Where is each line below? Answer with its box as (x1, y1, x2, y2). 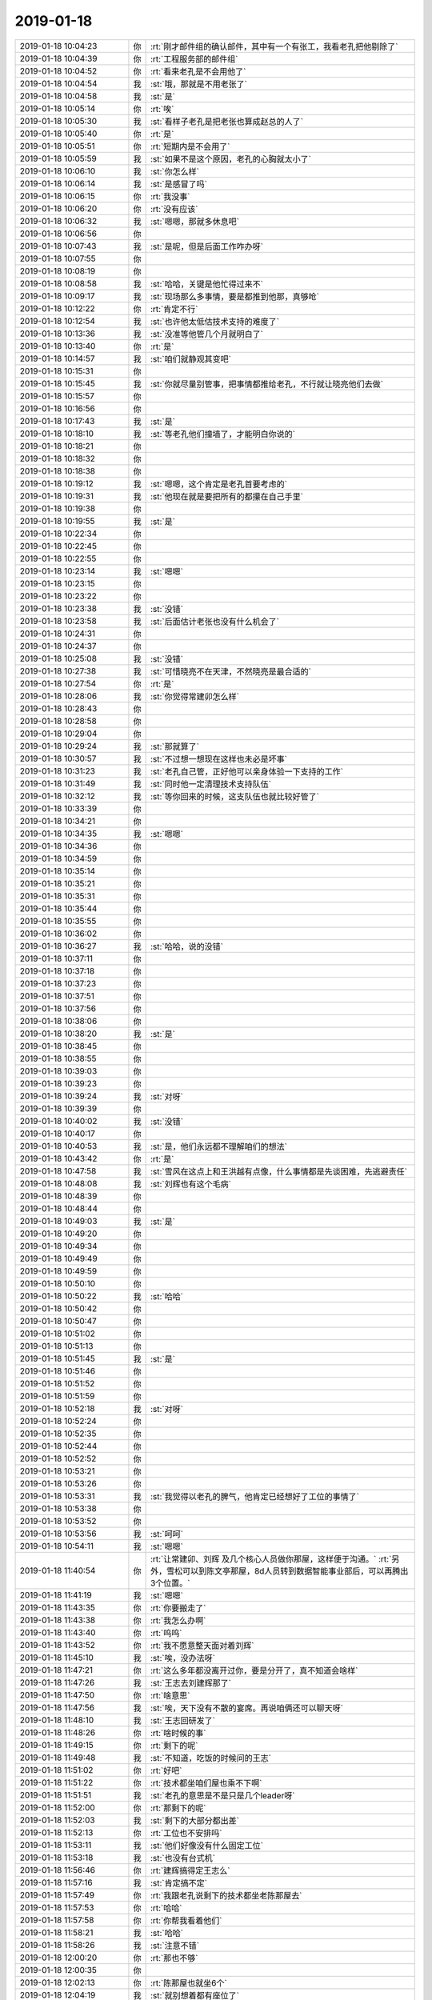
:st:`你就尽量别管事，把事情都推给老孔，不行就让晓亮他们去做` (150, 378, 384, 390)
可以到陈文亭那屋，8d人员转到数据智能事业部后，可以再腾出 (182, 1565, 409, 1576)
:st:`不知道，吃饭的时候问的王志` (150, 1752, 272, 1763)
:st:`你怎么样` (150, 166, 200, 177)
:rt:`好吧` (150, 1765, 182, 1776)
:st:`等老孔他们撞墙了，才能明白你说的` (150, 428, 296, 439)
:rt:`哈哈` (150, 1902, 182, 1914)
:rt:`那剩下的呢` (150, 1802, 206, 1814)
